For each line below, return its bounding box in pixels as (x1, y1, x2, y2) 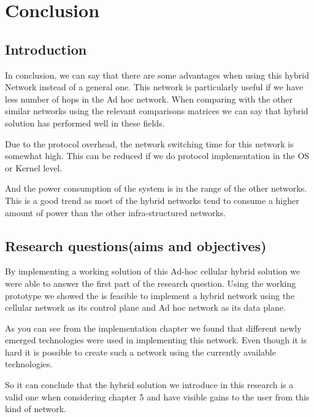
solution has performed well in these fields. (5, 116, 165, 129)
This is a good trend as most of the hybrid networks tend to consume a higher (5, 193, 299, 206)
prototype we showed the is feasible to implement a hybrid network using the (5, 289, 295, 302)
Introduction (5, 39, 87, 58)
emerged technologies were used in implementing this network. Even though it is (5, 333, 307, 346)
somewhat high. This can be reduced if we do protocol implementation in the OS (5, 149, 310, 162)
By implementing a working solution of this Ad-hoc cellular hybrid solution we (5, 265, 301, 278)
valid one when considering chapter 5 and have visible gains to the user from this (5, 390, 310, 403)
